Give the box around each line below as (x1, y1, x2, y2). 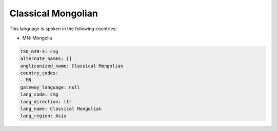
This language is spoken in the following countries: (9, 26, 117, 32)
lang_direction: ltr (20, 99, 72, 104)
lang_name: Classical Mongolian (20, 106, 102, 112)
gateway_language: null (20, 84, 81, 90)
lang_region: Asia (20, 113, 67, 119)
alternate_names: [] (20, 56, 72, 61)
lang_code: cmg (20, 92, 58, 97)
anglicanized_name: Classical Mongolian (20, 63, 123, 69)
